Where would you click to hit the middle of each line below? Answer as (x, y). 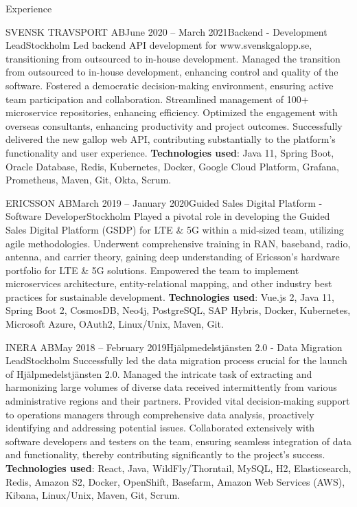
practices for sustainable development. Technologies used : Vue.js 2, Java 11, (170, 296)
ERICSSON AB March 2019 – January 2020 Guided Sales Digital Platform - (164, 202)
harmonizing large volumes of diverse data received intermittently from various (171, 387)
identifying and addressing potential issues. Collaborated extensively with (160, 428)
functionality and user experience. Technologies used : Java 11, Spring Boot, (170, 152)
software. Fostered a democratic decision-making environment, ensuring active (170, 85)
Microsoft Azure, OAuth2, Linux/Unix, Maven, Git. (115, 324)
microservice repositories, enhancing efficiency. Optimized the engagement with (172, 112)
